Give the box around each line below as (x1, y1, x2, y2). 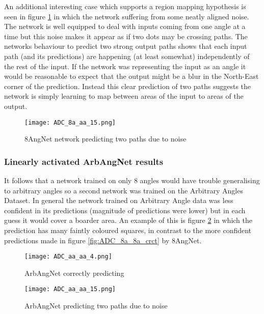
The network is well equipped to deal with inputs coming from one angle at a (4, 21, 246, 32)
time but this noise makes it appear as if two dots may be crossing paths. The (4, 31, 248, 41)
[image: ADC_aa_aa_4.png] (24, 253, 112, 261)
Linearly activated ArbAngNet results (4, 155, 164, 167)
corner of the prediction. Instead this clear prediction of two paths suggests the (4, 80, 251, 91)
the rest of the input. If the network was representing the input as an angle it (4, 61, 246, 71)
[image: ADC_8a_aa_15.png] (24, 119, 116, 126)
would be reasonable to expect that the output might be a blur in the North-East (4, 71, 259, 81)
